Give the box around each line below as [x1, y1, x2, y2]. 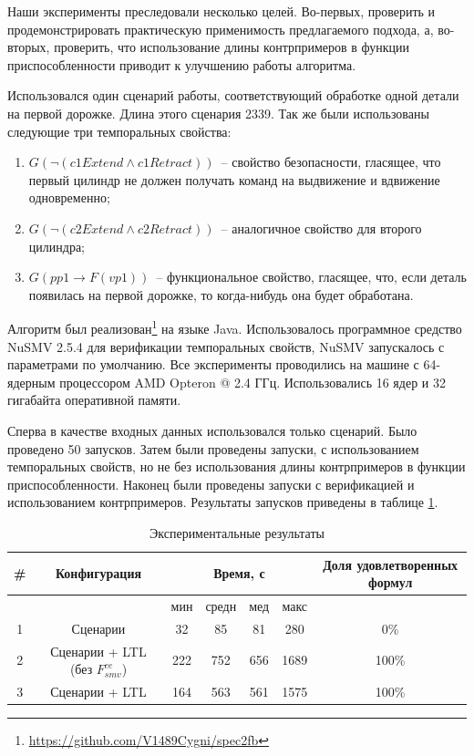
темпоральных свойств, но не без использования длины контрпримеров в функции [7, 457, 466, 476]
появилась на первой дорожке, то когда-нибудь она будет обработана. [28, 285, 414, 304]
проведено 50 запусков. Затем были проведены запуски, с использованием [7, 439, 419, 458]
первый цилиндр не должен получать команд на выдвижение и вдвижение [28, 170, 440, 189]
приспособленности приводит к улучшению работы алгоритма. [7, 55, 356, 74]
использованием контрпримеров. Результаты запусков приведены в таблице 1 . [7, 492, 438, 512]
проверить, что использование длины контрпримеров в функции [54, 37, 410, 57]
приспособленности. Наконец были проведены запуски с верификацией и [7, 474, 415, 493]
